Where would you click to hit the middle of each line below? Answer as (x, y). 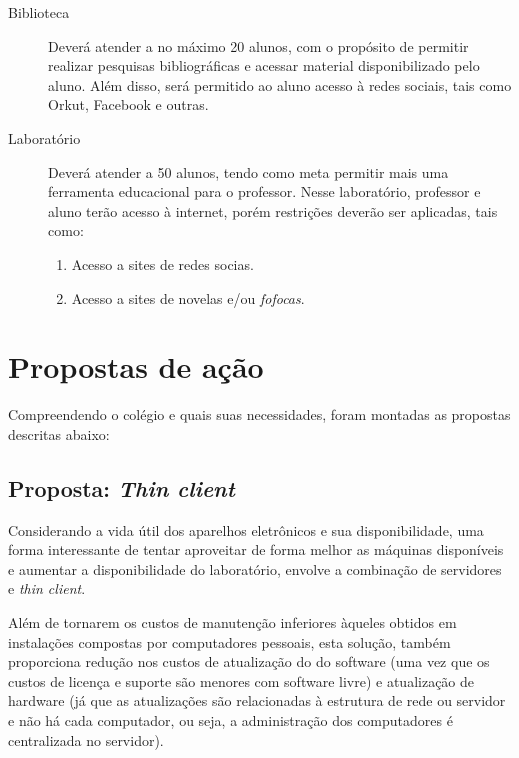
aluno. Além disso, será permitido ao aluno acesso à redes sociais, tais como (280, 84)
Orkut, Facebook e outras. (128, 104)
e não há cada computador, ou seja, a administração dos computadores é (230, 719)
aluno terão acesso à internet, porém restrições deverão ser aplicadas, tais (273, 210)
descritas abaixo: (59, 433)
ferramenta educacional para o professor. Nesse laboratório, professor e (264, 191)
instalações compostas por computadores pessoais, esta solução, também (229, 641)
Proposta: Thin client (121, 487)
